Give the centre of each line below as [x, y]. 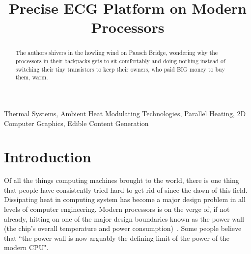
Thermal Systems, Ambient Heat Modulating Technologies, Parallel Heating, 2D [125, 113]
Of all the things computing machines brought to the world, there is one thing [122, 180]
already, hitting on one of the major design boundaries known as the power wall [124, 218]
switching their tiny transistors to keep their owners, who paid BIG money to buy [120, 69]
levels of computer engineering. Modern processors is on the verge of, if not [117, 209]
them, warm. [32, 77]
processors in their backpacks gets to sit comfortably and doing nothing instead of [120, 61]
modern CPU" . [26, 247]
